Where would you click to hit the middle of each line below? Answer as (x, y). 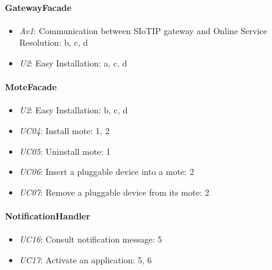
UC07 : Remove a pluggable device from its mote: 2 (114, 192)
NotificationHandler (48, 215)
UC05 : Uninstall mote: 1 (65, 151)
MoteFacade (31, 87)
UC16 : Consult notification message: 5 (91, 239)
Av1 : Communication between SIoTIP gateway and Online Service (143, 30)
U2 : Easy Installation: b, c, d (73, 110)
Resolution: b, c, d (54, 42)
